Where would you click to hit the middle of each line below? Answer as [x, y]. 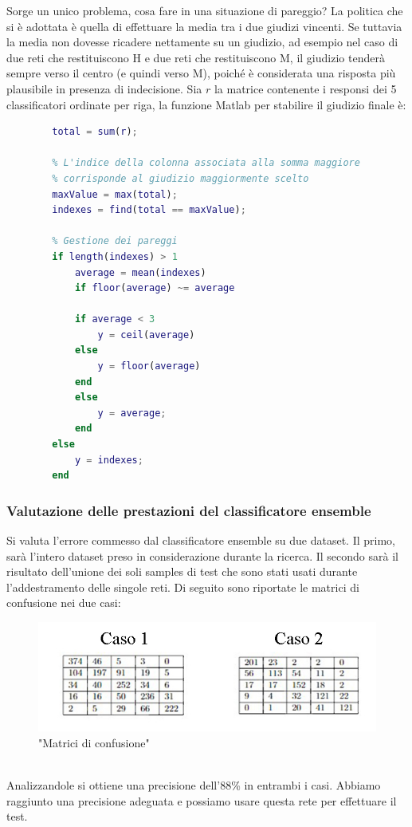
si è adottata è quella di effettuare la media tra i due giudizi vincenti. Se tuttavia [204, 26]
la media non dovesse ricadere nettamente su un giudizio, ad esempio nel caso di [202, 42]
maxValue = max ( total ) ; [115, 194]
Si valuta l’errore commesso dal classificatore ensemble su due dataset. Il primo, [201, 540]
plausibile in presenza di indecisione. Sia [104, 88]
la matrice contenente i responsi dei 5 [305, 88]
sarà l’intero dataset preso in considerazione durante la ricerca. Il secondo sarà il [202, 555]
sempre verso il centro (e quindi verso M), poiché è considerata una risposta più [201, 73]
